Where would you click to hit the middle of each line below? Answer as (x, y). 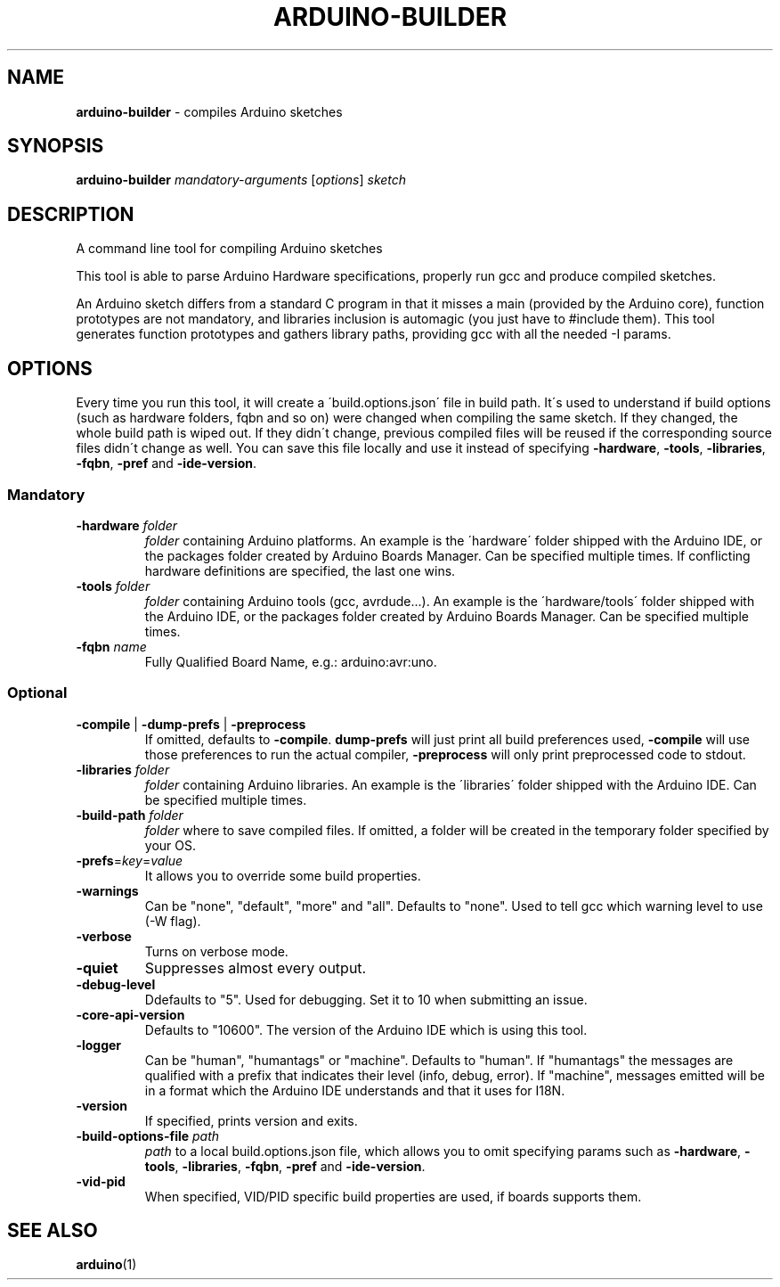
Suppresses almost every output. (256, 967)
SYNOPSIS (56, 146)
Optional (37, 693)
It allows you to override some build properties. (283, 875)
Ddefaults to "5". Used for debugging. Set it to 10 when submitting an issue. (366, 999)
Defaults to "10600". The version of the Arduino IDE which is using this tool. (366, 1029)
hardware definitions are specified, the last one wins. (300, 570)
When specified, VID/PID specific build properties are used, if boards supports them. (393, 1196)
